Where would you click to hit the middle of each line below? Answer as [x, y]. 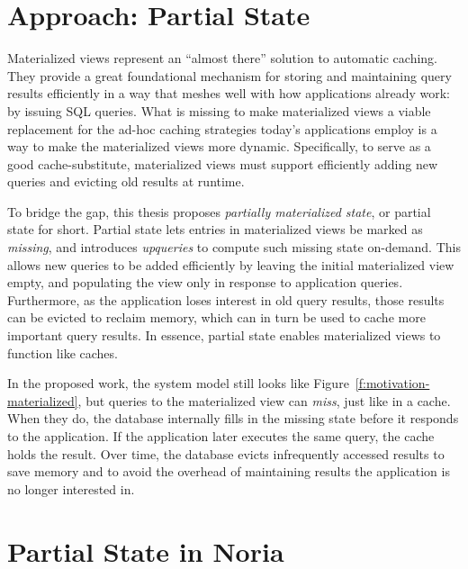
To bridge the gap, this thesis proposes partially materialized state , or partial [219, 211]
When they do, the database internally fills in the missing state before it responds [233, 418]
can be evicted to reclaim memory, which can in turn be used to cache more [216, 317]
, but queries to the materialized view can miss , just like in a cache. [264, 400]
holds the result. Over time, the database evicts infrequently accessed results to [226, 453]
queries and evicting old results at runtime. [126, 181]
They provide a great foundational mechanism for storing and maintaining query [229, 75]
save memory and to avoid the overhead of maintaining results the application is [229, 471]
